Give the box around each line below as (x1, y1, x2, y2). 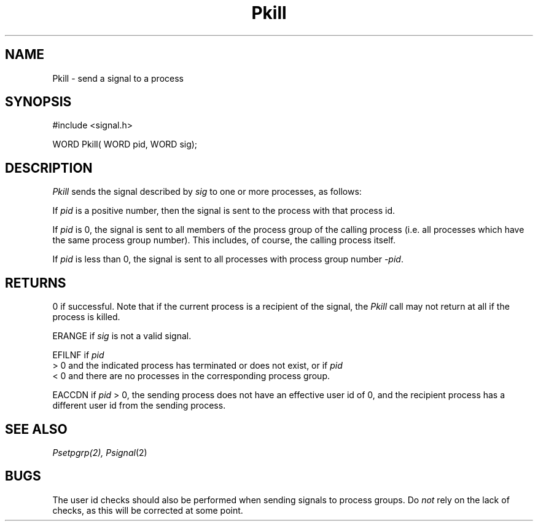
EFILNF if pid (52, 350, 104, 361)
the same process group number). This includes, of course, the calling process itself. (52, 235, 396, 246)
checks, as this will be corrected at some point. (52, 504, 243, 516)
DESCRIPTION (5, 160, 93, 176)
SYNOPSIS (5, 94, 72, 110)
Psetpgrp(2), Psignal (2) (52, 447, 147, 458)
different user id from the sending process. (52, 400, 226, 411)
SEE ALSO (5, 421, 68, 437)
